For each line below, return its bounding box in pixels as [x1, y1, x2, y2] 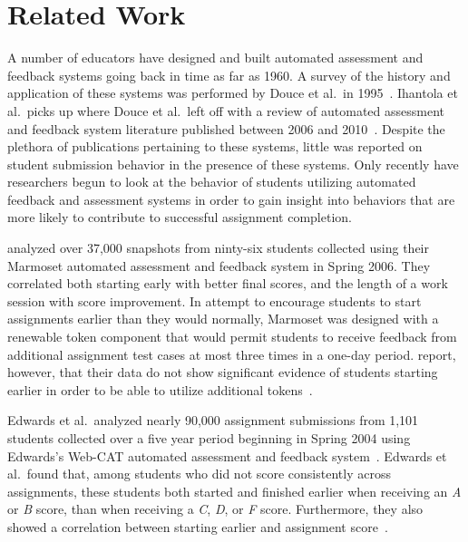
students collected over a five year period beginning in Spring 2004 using [7, 429, 411, 447]
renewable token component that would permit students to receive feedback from [7, 327, 457, 346]
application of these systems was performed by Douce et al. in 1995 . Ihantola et [7, 83, 458, 102]
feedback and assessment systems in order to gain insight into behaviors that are [7, 189, 455, 208]
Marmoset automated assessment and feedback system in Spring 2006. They [7, 256, 431, 275]
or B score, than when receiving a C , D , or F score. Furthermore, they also [7, 499, 424, 518]
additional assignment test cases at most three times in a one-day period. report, [7, 344, 456, 363]
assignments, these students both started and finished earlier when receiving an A [7, 481, 462, 500]
